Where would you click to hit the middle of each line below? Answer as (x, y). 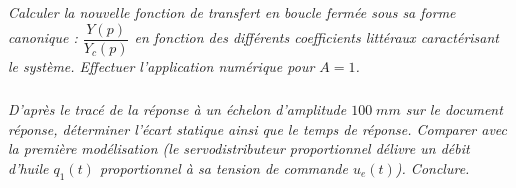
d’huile (28, 167)
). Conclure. (432, 167)
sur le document (454, 109)
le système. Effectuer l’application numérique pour (161, 66)
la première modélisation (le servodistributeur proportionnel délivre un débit (239, 148)
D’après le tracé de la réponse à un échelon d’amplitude (177, 109)
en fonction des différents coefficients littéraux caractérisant (316, 37)
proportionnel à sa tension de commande (223, 167)
